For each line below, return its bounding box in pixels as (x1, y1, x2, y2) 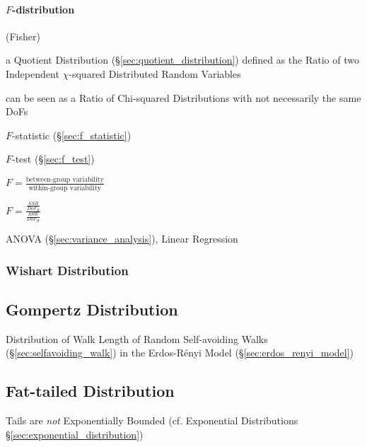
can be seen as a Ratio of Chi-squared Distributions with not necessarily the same (6, 90, 361, 105)
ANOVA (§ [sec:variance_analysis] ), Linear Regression (6, 231, 238, 246)
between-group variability (25, 175, 104, 183)
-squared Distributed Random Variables (69, 66, 241, 81)
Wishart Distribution (6, 261, 129, 279)
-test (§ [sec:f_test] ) (12, 151, 95, 166)
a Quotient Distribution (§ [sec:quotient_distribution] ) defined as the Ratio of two (6, 52, 359, 67)
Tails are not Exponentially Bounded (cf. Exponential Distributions (6, 413, 298, 428)
